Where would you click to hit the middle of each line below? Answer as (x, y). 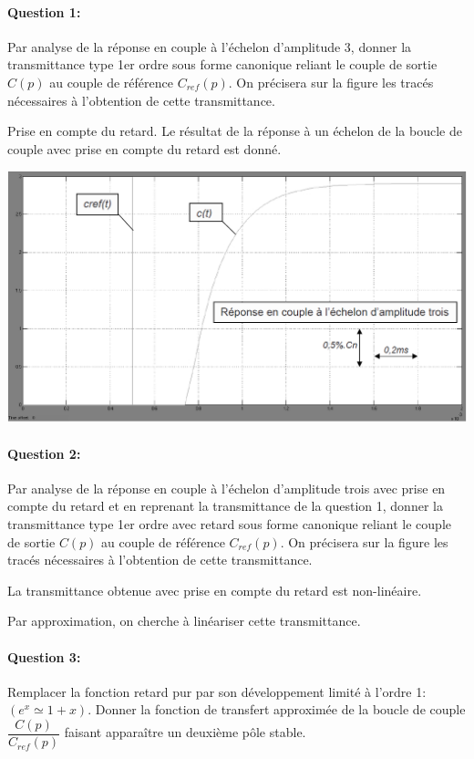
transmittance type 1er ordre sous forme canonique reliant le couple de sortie (222, 64)
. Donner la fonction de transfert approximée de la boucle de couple (277, 709)
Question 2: (44, 453)
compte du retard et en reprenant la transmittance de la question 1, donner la (225, 506)
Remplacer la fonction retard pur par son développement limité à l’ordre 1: (217, 691)
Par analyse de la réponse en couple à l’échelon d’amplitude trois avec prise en (227, 488)
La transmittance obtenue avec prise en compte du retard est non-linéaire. (215, 590)
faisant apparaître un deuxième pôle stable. (185, 732)
